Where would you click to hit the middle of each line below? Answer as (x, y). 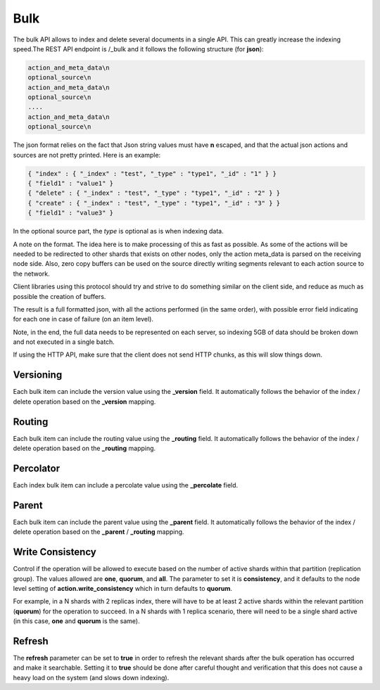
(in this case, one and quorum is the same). (76, 621)
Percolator (37, 468)
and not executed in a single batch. (64, 342)
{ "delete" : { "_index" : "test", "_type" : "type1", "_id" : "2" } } (154, 193)
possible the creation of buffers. (59, 296)
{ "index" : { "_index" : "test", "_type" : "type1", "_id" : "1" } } (152, 173)
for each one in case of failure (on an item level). (83, 319)
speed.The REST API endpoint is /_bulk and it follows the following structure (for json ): (138, 49)
